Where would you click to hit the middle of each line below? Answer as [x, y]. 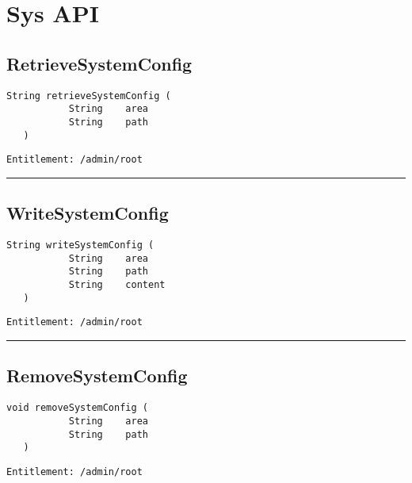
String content [117, 285]
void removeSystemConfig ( [77, 408]
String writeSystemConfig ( [80, 245]
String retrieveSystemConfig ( [89, 96]
